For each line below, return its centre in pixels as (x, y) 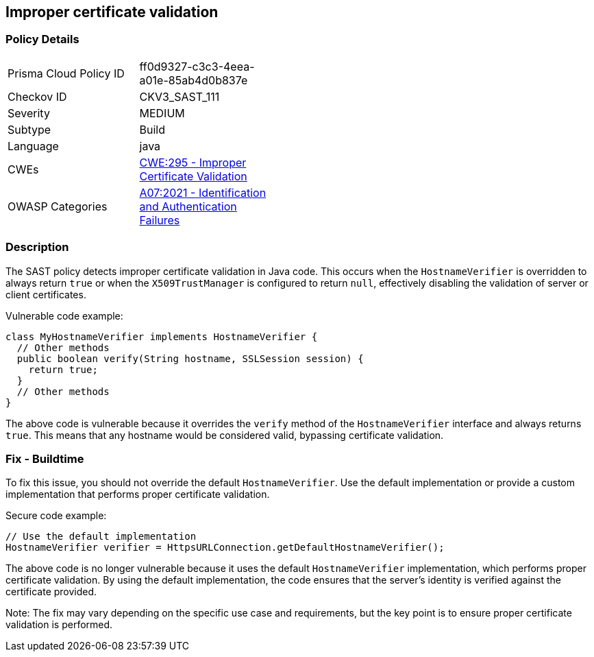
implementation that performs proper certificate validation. (138, 494)
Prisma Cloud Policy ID (66, 73)
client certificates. (46, 294)
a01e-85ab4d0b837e (194, 80)
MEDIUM (162, 113)
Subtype (29, 129)
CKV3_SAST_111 (180, 96)
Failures (160, 220)
